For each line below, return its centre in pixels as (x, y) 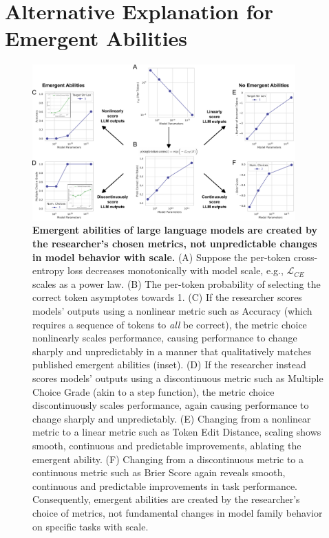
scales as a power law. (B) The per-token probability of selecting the (177, 283)
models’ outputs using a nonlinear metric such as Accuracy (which (172, 311)
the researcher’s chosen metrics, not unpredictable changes (175, 244)
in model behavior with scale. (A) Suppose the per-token (161, 257)
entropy (49, 270)
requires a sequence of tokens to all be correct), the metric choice (170, 324)
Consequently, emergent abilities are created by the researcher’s (166, 499)
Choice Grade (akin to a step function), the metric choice (153, 391)
